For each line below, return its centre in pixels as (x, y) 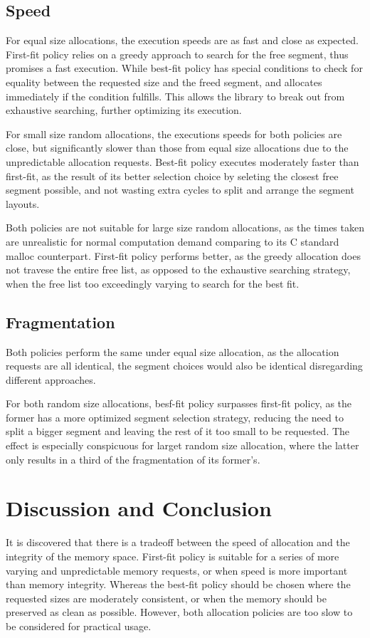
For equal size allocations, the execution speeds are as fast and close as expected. (182, 40)
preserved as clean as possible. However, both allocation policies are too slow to (179, 612)
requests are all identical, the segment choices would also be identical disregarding (184, 366)
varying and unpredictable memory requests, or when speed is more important (177, 570)
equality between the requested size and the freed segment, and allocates (164, 82)
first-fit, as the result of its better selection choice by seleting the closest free (172, 176)
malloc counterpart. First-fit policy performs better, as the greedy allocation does (183, 255)
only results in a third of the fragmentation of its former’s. (133, 459)
